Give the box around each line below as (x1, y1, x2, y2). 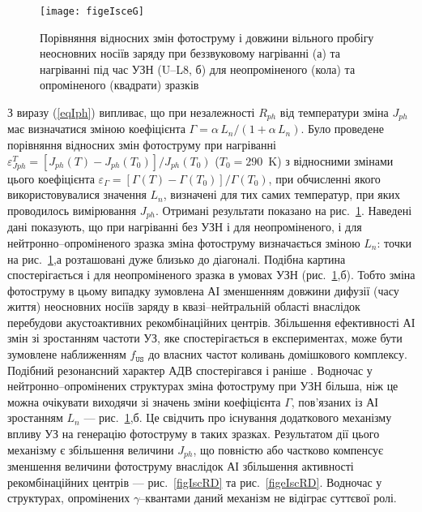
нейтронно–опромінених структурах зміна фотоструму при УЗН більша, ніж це (7, 377, 399, 394)
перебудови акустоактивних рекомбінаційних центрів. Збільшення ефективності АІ (7, 313, 416, 330)
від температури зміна (279, 104, 389, 121)
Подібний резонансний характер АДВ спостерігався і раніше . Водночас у (7, 361, 373, 378)
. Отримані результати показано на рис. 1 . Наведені (156, 201, 412, 218)
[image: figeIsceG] (40, 6, 144, 17)
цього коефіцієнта (7, 170, 95, 187)
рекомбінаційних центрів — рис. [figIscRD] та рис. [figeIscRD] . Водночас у (7, 473, 382, 490)
